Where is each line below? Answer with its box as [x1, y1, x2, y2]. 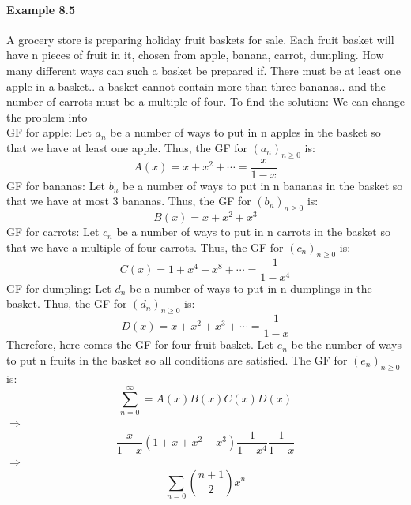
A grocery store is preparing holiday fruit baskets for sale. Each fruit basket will [6, 31, 394, 47]
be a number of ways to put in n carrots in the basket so [116, 223, 390, 240]
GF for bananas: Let [6, 177, 106, 193]
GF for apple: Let [6, 124, 92, 140]
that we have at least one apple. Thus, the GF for [6, 139, 247, 155]
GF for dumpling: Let [6, 279, 111, 296]
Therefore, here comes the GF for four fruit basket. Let [6, 336, 274, 353]
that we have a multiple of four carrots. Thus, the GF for [6, 238, 284, 255]
